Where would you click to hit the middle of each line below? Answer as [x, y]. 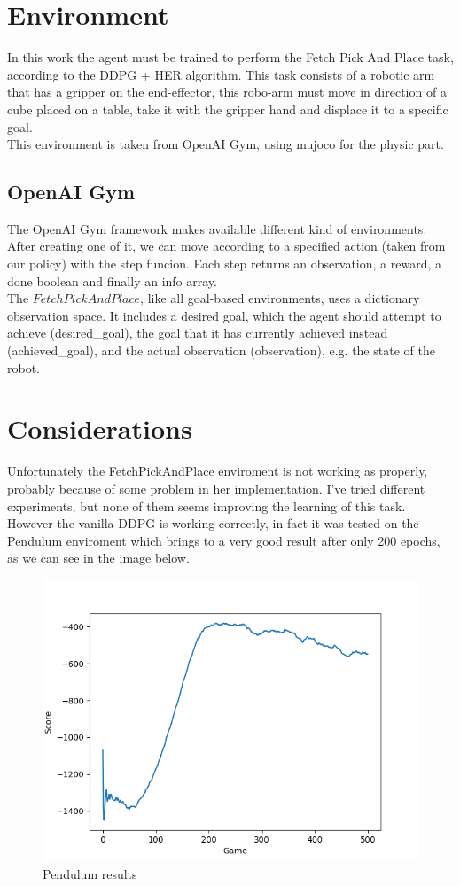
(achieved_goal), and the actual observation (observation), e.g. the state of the [221, 350]
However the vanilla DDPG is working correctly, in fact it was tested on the [213, 523]
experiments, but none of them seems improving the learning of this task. [207, 505]
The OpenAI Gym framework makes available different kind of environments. [217, 228]
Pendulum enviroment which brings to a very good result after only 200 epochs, [224, 540]
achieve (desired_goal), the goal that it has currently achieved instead [198, 333]
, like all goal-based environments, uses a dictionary [280, 298]
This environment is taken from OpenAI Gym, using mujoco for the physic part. [226, 144]
